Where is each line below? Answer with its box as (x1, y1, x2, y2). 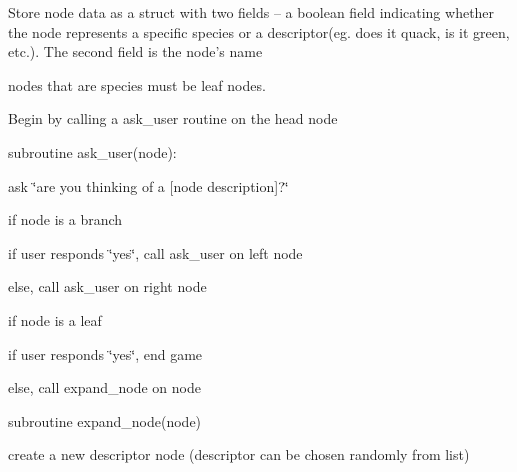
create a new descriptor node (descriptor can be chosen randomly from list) (8, 444, 470, 465)
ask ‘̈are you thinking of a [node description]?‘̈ (8, 175, 289, 196)
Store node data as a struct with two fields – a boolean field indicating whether (8, 2, 495, 22)
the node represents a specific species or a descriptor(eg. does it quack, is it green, (8, 21, 510, 42)
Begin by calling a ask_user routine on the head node (8, 108, 338, 129)
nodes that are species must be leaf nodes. (8, 74, 266, 95)
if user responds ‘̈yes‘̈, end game (8, 343, 203, 364)
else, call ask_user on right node (8, 276, 207, 297)
